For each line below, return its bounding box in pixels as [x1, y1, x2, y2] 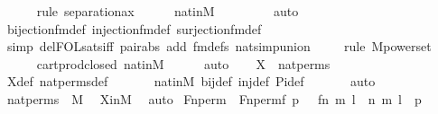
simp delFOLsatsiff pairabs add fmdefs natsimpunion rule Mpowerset [6, 37, 432, 56]
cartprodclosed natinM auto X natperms [36, 54, 331, 73]
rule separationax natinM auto [36, 2, 299, 20]
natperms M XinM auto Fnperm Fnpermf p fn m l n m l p [6, 89, 422, 108]
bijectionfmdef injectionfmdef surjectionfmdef [6, 19, 262, 38]
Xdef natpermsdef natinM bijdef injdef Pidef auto [6, 72, 376, 91]
